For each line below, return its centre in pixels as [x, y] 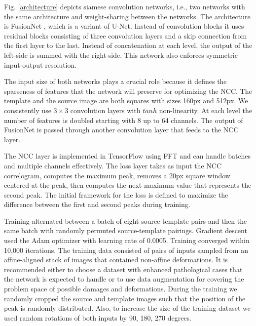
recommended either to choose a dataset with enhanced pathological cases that [123, 269]
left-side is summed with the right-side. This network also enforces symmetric [121, 55]
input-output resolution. [40, 64]
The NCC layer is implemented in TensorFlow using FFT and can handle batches [127, 156]
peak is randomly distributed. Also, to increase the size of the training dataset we [127, 308]
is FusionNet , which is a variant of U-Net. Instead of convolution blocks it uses [124, 26]
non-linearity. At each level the [206, 110]
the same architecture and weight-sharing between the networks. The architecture [127, 16]
